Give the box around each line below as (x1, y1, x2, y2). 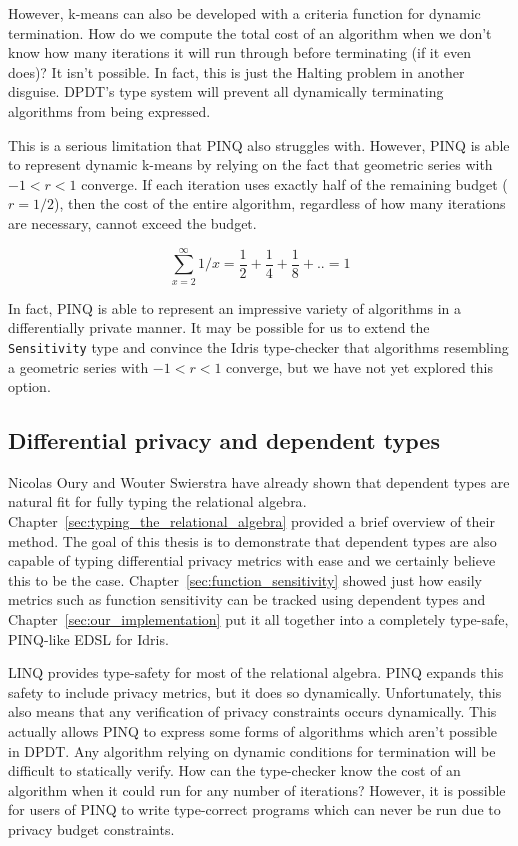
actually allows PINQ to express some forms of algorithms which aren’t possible (8, 721, 497, 742)
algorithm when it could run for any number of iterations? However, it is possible (8, 779, 506, 800)
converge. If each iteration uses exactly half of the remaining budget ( (81, 173, 508, 194)
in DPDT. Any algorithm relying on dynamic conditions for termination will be (8, 740, 496, 761)
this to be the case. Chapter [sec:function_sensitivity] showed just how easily (8, 569, 482, 590)
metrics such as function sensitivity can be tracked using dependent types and (8, 589, 486, 610)
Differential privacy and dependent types (8, 425, 440, 456)
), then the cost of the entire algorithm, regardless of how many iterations (53, 193, 506, 214)
